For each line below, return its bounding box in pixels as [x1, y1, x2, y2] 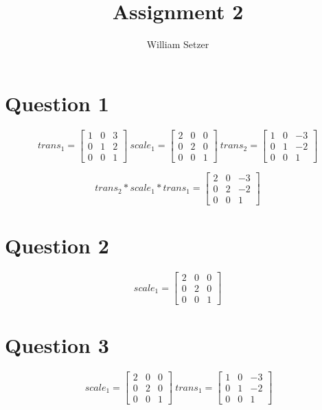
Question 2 [5, 231, 109, 260]
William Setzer [146, 37, 209, 52]
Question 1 [5, 89, 109, 117]
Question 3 [5, 331, 109, 359]
